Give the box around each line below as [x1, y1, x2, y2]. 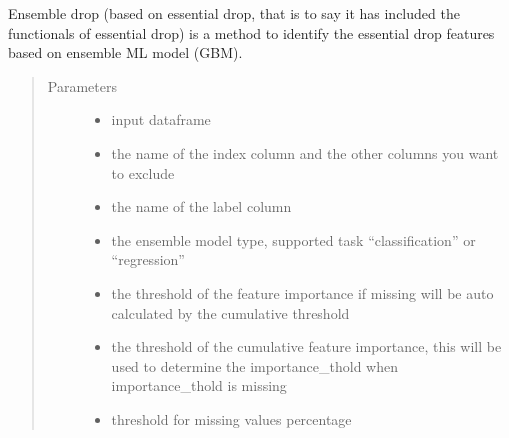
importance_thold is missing [111, 375, 287, 396]
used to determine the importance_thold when [111, 355, 398, 376]
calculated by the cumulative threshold [111, 302, 350, 323]
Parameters [47, 75, 117, 96]
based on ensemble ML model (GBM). [8, 42, 243, 63]
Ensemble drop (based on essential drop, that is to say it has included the [8, 3, 460, 23]
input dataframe [111, 109, 211, 130]
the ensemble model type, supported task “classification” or [111, 229, 476, 250]
